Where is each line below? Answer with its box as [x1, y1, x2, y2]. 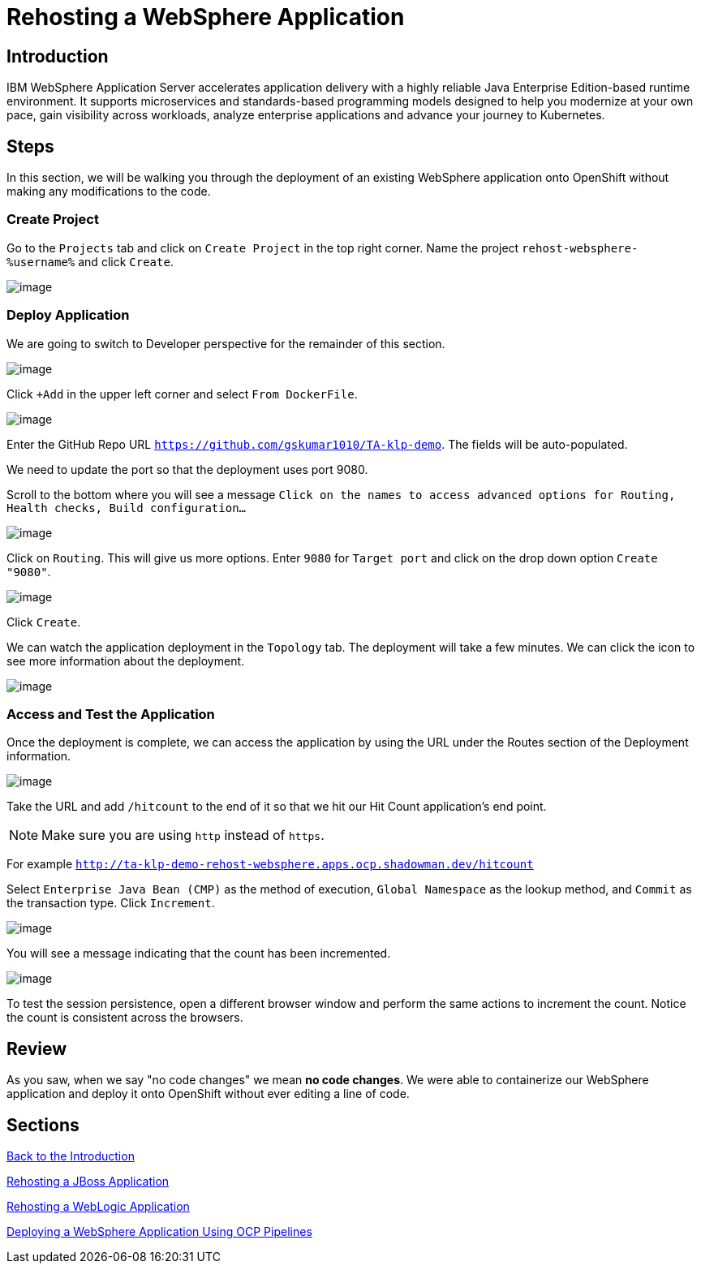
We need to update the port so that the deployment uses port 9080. [6, 462, 368, 476]
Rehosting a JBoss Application [6, 1173, 170, 1188]
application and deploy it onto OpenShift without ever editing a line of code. [6, 1087, 410, 1101]
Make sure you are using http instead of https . [41, 827, 325, 844]
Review [6, 1038, 67, 1059]
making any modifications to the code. [6, 184, 211, 199]
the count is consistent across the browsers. [6, 1010, 243, 1025]
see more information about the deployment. [6, 653, 245, 668]
